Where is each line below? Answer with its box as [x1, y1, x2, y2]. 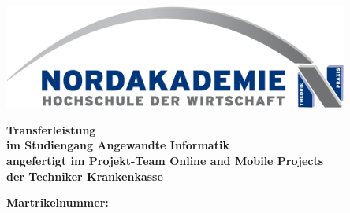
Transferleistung [6, 121, 96, 138]
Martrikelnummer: [6, 194, 109, 211]
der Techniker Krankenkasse [6, 167, 163, 184]
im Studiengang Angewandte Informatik [6, 137, 229, 153]
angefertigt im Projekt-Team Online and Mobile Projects [6, 152, 324, 169]
